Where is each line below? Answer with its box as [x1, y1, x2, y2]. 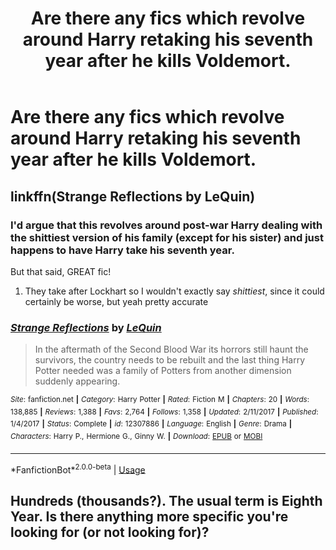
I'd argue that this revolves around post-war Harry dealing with [10, 218, 323, 232]
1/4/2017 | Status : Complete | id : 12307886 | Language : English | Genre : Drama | [10, 419, 293, 429]
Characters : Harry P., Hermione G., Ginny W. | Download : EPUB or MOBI [10, 432, 263, 442]
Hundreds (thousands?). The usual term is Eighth [10, 492, 323, 509]
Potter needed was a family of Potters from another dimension [34, 365, 292, 377]
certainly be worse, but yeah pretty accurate [24, 295, 209, 307]
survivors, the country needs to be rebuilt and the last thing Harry [34, 354, 306, 366]
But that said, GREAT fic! [10, 265, 112, 277]
